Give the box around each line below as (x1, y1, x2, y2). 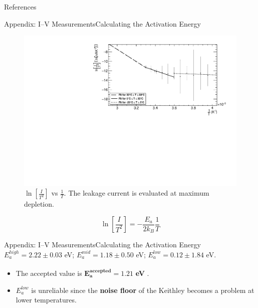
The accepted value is (16, 267, 82, 278)
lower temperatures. (16, 294, 77, 305)
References (4, 2, 37, 12)
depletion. (24, 199, 54, 209)
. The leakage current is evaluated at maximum (64, 188, 209, 198)
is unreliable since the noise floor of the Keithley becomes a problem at (31, 284, 254, 295)
